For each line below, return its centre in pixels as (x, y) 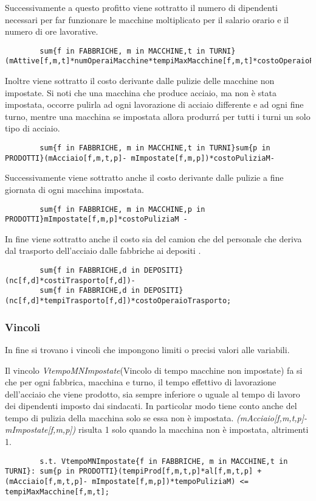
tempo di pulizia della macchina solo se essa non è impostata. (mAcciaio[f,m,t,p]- (156, 417)
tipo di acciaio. (33, 128)
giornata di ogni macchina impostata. (74, 189)
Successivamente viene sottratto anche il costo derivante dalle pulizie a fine (144, 177)
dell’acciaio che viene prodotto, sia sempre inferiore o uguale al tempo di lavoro (153, 394)
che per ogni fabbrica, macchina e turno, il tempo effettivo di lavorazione (141, 382)
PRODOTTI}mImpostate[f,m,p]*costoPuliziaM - (96, 219)
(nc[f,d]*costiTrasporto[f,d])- (70, 280)
